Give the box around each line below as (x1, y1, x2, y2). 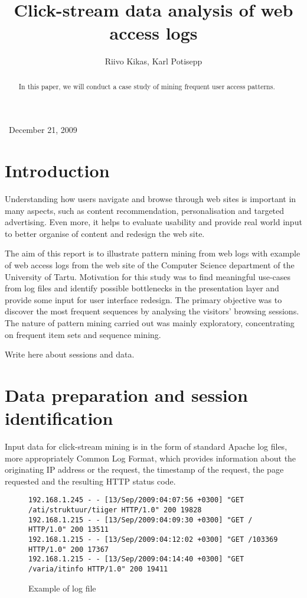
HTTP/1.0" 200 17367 (28, 545, 109, 554)
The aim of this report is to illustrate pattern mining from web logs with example (5, 247, 301, 259)
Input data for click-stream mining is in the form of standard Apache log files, (5, 440, 288, 453)
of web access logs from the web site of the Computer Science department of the (5, 259, 295, 271)
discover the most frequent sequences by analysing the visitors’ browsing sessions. (5, 305, 299, 317)
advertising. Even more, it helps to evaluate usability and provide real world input (5, 216, 302, 228)
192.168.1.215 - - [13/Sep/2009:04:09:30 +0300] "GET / (28, 515, 253, 524)
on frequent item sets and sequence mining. (5, 328, 161, 340)
